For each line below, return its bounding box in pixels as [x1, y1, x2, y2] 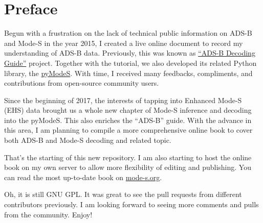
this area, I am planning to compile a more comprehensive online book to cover [4, 125, 253, 135]
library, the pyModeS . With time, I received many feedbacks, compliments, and [4, 67, 253, 78]
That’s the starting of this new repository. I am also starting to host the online [4, 152, 252, 162]
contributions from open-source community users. [4, 78, 159, 88]
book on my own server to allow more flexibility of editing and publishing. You [4, 162, 251, 172]
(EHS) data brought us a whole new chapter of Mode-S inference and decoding [4, 105, 252, 115]
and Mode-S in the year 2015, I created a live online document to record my [4, 37, 243, 48]
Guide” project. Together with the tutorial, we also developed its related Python [4, 57, 257, 68]
